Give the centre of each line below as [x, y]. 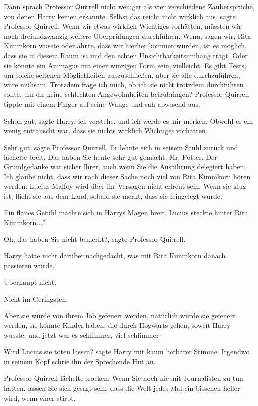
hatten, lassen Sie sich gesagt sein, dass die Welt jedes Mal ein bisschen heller [122, 388]
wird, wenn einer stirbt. [40, 397]
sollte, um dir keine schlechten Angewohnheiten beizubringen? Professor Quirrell [127, 94]
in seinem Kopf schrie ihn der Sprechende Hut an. [80, 361]
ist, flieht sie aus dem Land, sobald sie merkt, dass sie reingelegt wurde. [113, 196]
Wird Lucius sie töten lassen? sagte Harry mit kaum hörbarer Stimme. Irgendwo [127, 352]
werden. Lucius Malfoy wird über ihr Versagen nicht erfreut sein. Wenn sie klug [125, 186]
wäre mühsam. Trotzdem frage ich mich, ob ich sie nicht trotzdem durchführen [124, 84]
